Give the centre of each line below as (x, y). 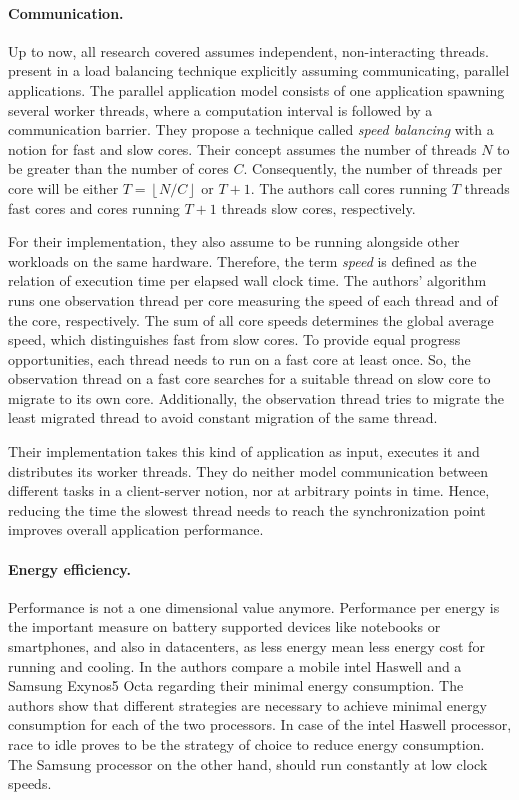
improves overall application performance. (136, 529)
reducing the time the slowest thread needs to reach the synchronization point (247, 509)
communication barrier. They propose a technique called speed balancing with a (251, 129)
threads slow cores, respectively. (318, 207)
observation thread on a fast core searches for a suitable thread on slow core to (249, 378)
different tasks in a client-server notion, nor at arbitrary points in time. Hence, (249, 490)
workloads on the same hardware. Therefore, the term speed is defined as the (242, 260)
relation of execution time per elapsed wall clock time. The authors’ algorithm (247, 280)
